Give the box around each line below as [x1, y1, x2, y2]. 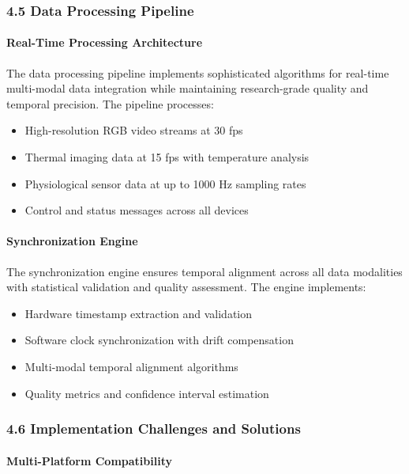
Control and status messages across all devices [24, 202, 249, 218]
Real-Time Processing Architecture [6, 34, 203, 51]
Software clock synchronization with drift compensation [24, 332, 294, 348]
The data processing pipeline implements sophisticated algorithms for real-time [6, 64, 389, 81]
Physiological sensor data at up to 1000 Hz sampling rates [24, 175, 306, 191]
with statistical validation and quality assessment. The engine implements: [6, 279, 366, 295]
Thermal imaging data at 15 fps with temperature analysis [24, 149, 310, 165]
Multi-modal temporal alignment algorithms [24, 358, 238, 374]
